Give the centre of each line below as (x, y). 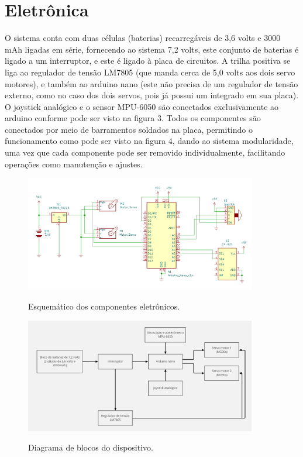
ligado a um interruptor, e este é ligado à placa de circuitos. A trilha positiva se (148, 61)
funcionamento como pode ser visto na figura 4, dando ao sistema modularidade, (149, 141)
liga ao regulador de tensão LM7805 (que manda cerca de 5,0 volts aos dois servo (150, 72)
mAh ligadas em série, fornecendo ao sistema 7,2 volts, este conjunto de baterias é (152, 49)
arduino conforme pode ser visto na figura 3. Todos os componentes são (133, 118)
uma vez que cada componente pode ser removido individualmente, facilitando (145, 152)
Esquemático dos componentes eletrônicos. (104, 306)
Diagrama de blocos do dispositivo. (91, 447)
